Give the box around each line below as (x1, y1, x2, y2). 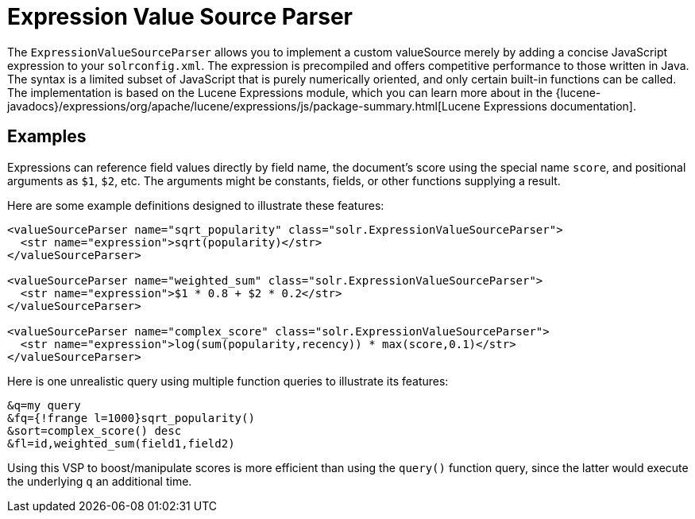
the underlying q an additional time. (7, 474, 192, 488)
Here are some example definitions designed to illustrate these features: (7, 198, 384, 212)
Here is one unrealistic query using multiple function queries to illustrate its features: (7, 374, 449, 388)
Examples (7, 126, 87, 147)
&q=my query (7, 398, 81, 412)
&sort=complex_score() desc (7, 424, 182, 437)
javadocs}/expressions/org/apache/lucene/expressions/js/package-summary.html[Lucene (7, 99, 481, 113)
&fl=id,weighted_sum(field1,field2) (7, 436, 235, 450)
